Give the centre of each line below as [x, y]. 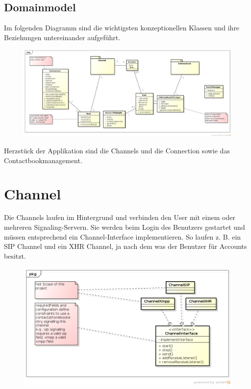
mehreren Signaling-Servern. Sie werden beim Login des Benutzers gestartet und [125, 227]
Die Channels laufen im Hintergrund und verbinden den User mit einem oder [120, 217]
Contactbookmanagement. [43, 160]
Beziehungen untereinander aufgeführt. [62, 37]
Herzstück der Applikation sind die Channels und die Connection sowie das [117, 151]
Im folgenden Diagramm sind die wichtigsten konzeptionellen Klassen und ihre [122, 28]
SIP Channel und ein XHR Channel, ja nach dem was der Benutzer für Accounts [125, 246]
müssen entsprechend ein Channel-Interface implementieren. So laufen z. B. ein [123, 236]
